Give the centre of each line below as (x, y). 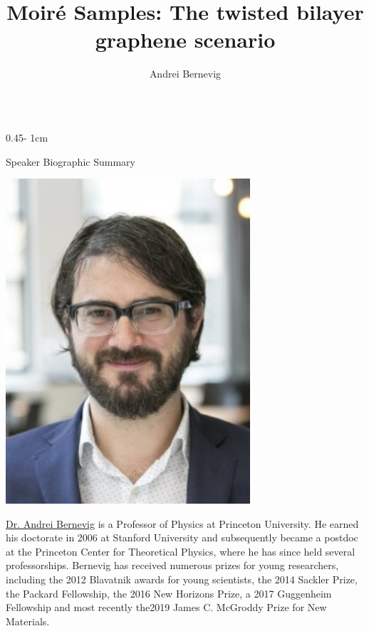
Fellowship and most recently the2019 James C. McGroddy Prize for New (166, 607)
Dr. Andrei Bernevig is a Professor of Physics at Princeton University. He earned (182, 523)
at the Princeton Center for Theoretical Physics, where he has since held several (181, 551)
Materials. (28, 621)
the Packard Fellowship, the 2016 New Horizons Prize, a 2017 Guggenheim (169, 593)
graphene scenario (185, 39)
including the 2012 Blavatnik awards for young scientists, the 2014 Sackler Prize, (182, 579)
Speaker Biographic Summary (71, 161)
